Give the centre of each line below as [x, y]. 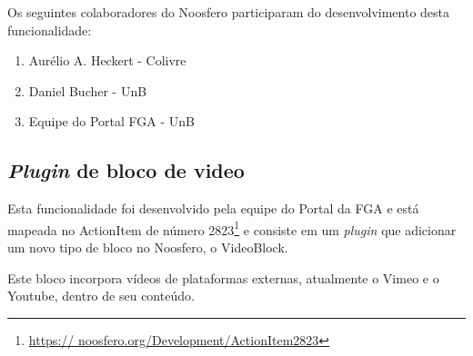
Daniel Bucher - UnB [88, 90]
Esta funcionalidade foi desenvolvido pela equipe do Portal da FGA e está [213, 208]
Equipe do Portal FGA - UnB [111, 121]
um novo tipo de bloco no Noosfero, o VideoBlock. [148, 247]
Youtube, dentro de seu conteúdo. [101, 296]
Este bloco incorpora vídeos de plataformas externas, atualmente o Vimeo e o [223, 277]
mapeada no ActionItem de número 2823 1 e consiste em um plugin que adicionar [232, 228]
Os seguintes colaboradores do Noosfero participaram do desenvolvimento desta [229, 12]
